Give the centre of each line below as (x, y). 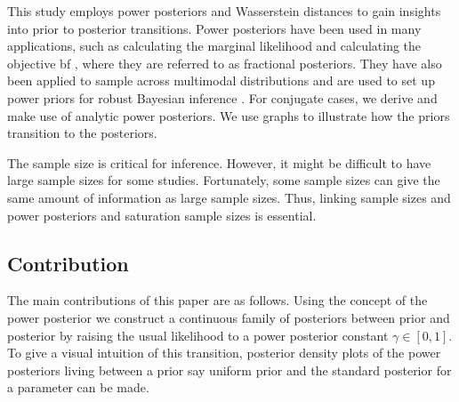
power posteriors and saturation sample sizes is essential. (162, 215)
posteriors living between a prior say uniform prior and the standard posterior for (229, 370)
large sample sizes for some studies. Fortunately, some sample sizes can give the (224, 180)
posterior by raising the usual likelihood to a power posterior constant (198, 335)
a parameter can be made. (78, 387)
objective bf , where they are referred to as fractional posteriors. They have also (225, 63)
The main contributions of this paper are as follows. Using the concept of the (217, 300)
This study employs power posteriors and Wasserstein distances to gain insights (224, 11)
